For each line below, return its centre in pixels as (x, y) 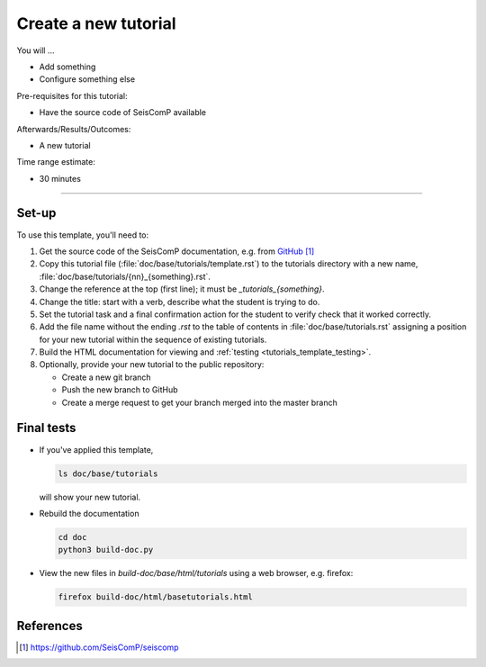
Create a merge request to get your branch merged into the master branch (199, 402)
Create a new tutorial (96, 23)
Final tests (46, 428)
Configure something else (87, 79)
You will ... (36, 50)
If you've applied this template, (96, 449)
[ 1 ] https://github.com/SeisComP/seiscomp (99, 647)
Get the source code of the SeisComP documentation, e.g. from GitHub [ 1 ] (177, 251)
